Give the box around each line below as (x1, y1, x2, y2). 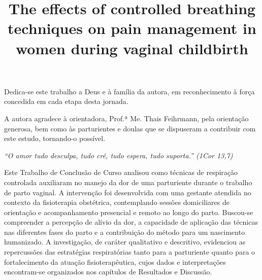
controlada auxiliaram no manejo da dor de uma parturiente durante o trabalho (4, 177, 252, 187)
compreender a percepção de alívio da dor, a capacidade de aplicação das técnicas (4, 217, 258, 227)
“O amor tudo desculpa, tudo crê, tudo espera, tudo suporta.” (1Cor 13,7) (4, 150, 233, 160)
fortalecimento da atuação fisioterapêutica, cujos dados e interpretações (4, 256, 226, 267)
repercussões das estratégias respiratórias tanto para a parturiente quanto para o (4, 247, 255, 257)
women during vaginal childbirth (15, 38, 249, 58)
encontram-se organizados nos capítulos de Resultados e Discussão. (4, 266, 212, 277)
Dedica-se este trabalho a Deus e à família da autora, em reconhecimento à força (4, 86, 255, 96)
